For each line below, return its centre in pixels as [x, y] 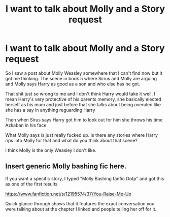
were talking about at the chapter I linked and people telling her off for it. [81, 209]
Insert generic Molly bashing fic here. [66, 166]
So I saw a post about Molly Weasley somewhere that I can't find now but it [84, 73]
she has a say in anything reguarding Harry [50, 110]
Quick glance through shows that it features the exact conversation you [80, 203]
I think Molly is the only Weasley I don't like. [51, 150]
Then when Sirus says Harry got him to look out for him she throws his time [84, 119]
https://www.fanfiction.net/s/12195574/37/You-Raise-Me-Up [69, 194]
